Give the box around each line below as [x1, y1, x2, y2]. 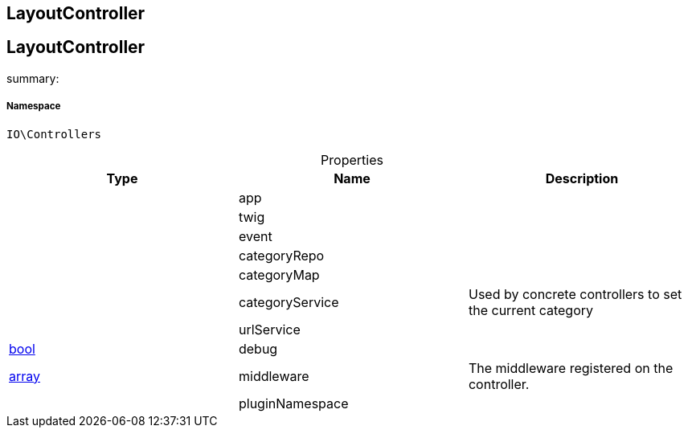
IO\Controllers [6, 127, 102, 141]
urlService [238, 321, 301, 338]
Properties [321, 151, 383, 168]
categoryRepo [238, 247, 325, 264]
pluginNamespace [238, 395, 349, 411]
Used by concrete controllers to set [468, 285, 682, 302]
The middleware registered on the [468, 359, 674, 376]
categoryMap [238, 266, 320, 283]
